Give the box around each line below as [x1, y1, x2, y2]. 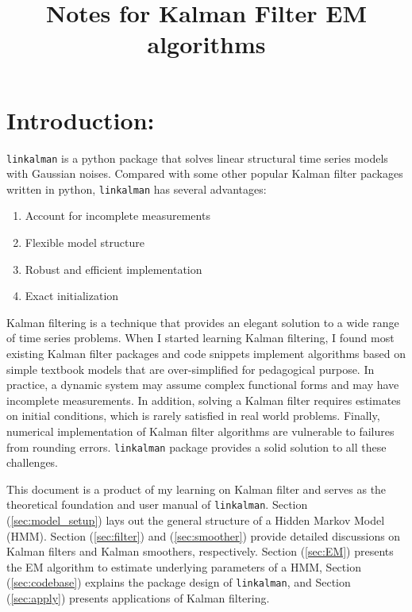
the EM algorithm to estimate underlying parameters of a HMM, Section [6, 558, 361, 575]
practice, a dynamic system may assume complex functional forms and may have [6, 376, 399, 393]
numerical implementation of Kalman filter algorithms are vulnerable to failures [6, 422, 395, 439]
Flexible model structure [25, 234, 144, 250]
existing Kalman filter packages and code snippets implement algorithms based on [6, 344, 406, 361]
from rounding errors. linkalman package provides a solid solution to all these [6, 438, 387, 455]
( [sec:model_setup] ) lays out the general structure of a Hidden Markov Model [6, 512, 385, 529]
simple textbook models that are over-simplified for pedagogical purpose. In [6, 360, 375, 377]
